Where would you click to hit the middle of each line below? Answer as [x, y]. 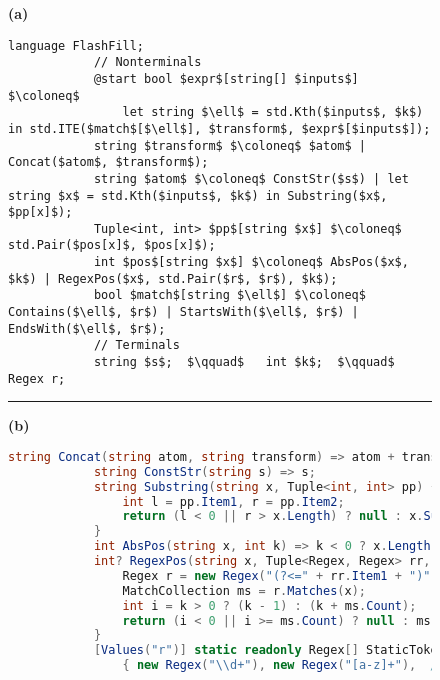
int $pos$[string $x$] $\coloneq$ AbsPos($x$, [251, 262]
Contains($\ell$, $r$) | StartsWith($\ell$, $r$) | [183, 312]
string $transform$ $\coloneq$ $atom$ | [229, 145]
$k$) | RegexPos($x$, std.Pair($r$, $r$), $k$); [173, 278]
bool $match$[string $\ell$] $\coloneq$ [229, 295]
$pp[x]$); [40, 212]
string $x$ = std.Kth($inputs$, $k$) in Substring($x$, [198, 195]
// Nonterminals [147, 62]
